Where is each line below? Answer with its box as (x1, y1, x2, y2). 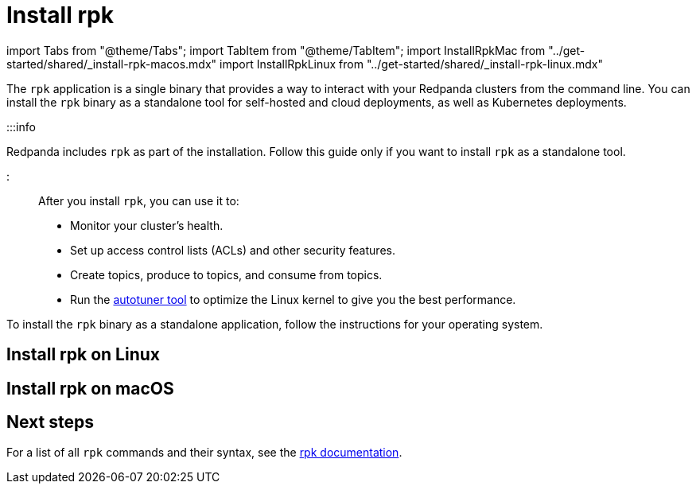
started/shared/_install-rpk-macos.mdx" (6, 56, 217, 71)
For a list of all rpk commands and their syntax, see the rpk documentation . (6, 445, 402, 460)
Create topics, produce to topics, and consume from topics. (70, 267, 383, 282)
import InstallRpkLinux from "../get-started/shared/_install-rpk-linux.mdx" (220, 56, 604, 71)
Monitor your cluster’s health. (70, 218, 224, 232)
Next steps (6, 412, 94, 433)
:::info (6, 119, 36, 134)
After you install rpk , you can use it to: (38, 193, 239, 208)
